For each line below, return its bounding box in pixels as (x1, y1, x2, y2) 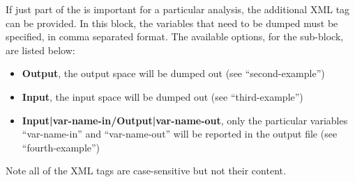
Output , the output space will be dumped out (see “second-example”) (22, 66, 325, 81)
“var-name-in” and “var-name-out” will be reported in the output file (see (22, 126, 338, 141)
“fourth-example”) (22, 140, 100, 154)
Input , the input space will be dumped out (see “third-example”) (22, 89, 303, 104)
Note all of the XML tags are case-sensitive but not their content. (6, 163, 286, 178)
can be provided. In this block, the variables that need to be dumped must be (6, 15, 338, 30)
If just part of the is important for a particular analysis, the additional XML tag (6, 2, 350, 16)
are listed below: (6, 42, 75, 57)
